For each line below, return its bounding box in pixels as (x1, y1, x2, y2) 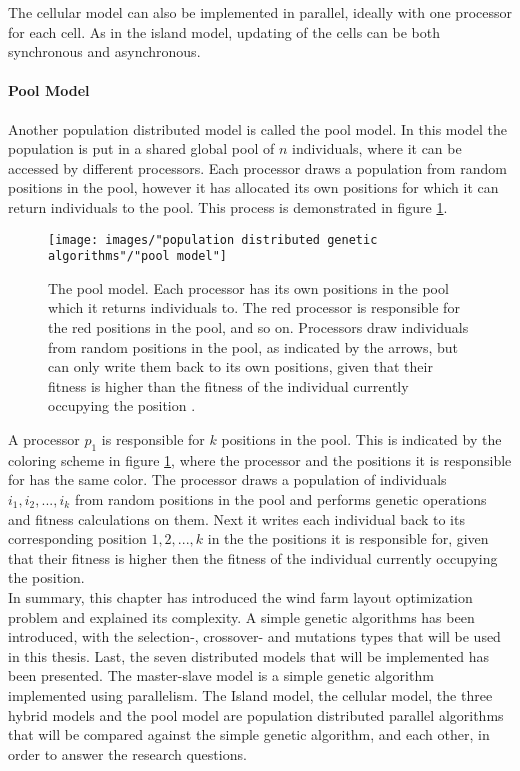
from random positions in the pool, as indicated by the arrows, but (48, 336, 459, 357)
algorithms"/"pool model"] (48, 249, 227, 264)
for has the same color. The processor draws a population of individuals (8, 469, 447, 490)
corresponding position (8, 528, 147, 549)
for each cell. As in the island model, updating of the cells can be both (8, 21, 440, 42)
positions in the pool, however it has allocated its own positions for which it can (8, 177, 499, 198)
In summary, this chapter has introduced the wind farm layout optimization (8, 586, 473, 607)
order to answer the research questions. (8, 743, 247, 764)
